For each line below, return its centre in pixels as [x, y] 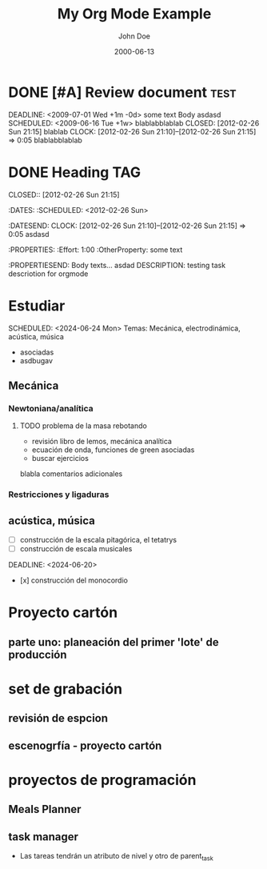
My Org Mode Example [134, 14]
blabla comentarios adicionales [71, 474]
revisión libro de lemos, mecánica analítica [102, 442]
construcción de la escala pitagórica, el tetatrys [98, 539]
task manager [43, 837]
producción [38, 654]
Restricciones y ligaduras [59, 495]
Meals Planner [45, 809]
